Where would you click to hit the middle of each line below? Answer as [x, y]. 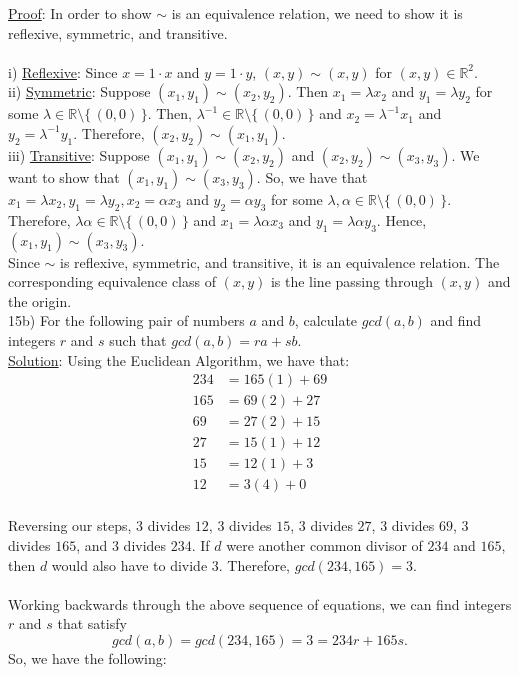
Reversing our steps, [70, 525]
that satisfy [92, 623]
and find [456, 320]
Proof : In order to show [80, 13]
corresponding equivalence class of [112, 281]
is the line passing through [351, 281]
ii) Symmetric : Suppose [79, 91]
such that [138, 339]
